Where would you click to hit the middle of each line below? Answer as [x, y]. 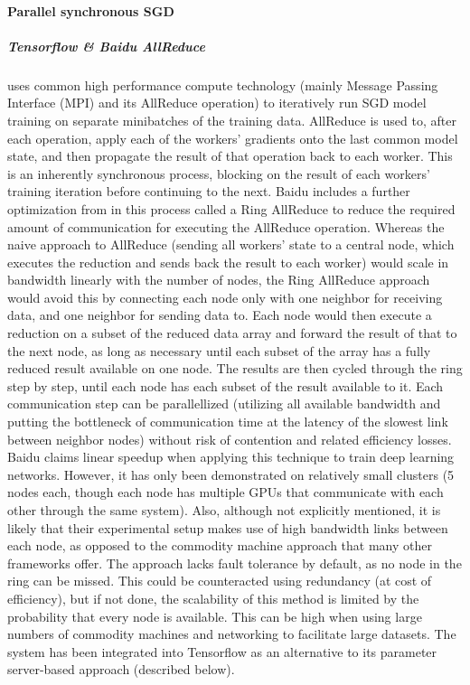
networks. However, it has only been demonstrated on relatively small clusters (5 [231, 474]
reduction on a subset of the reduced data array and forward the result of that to [232, 333]
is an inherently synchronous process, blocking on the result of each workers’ [219, 173]
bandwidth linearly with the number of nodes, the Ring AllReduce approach [219, 280]
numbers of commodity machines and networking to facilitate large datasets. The [232, 634]
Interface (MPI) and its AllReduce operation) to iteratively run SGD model [217, 103]
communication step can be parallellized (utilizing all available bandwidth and [224, 403]
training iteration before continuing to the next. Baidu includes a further [209, 191]
